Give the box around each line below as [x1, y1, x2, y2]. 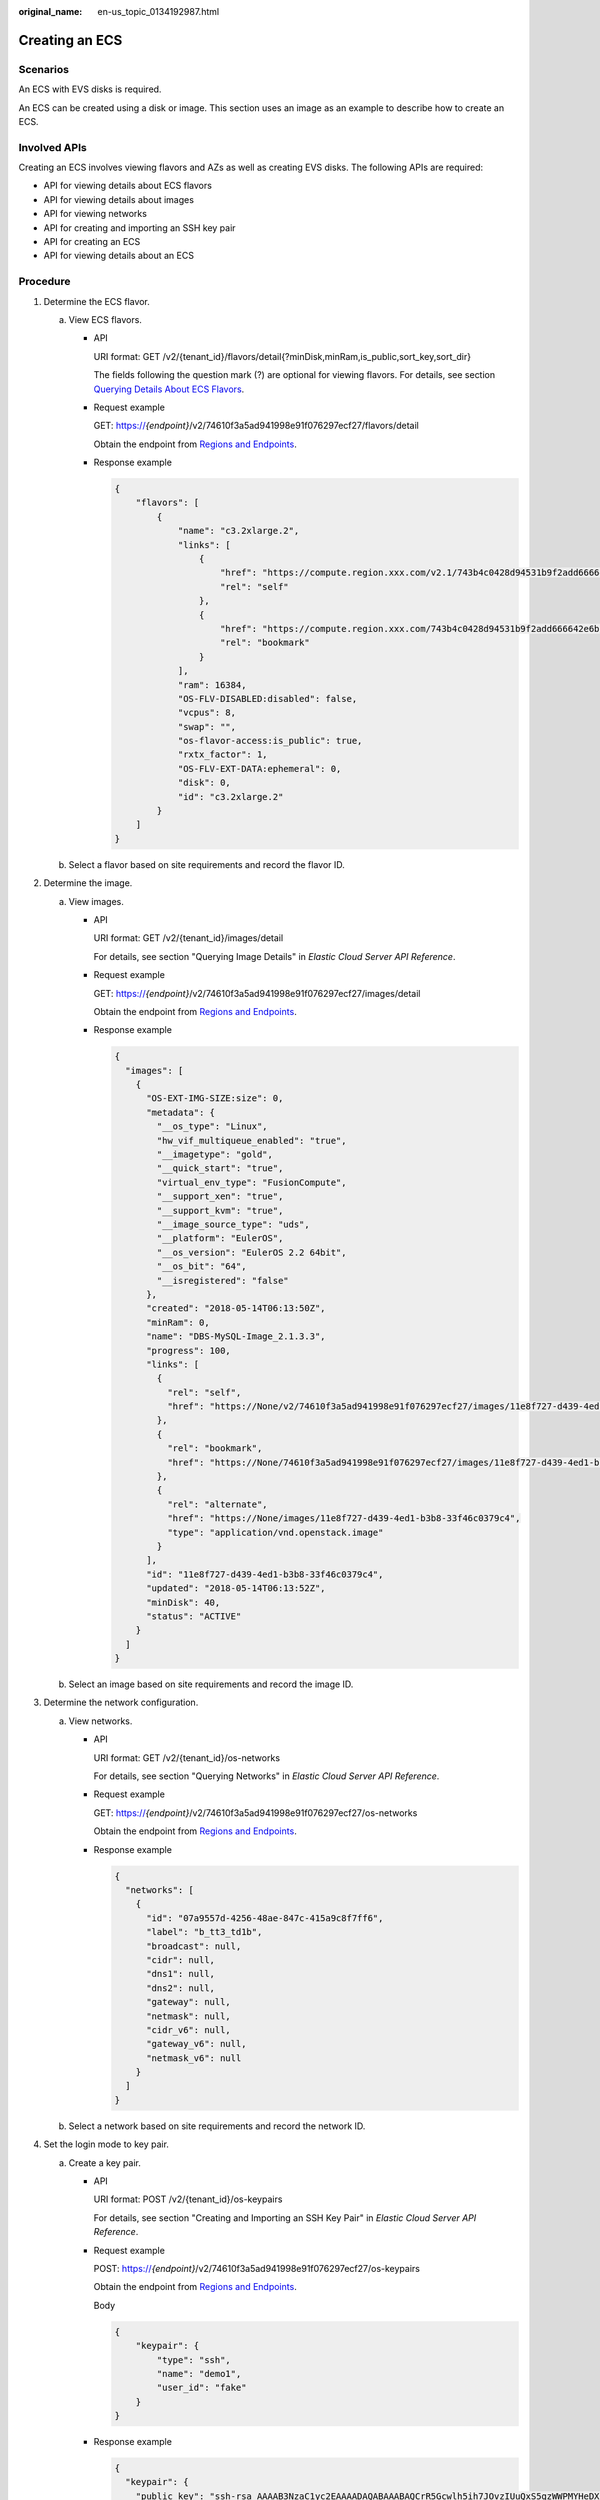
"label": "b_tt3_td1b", [146, 1926, 263, 1938]
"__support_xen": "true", [156, 1191, 284, 1202]
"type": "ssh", [156, 2354, 232, 2365]
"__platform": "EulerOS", [156, 1233, 284, 1244]
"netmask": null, [146, 2010, 232, 2022]
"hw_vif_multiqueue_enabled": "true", [156, 1135, 347, 1146]
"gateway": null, [146, 1996, 232, 2008]
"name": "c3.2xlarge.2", [177, 525, 300, 537]
